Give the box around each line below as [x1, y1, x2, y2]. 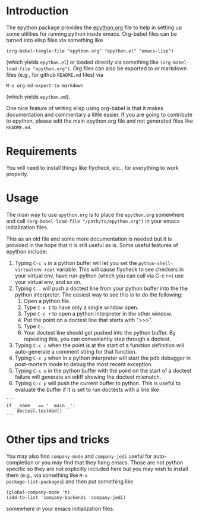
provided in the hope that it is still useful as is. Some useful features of [6, 241, 178, 248]
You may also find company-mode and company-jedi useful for [6, 453, 153, 460]
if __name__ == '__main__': [6, 402, 76, 408]
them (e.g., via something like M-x [6, 472, 88, 479]
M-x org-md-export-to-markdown [6, 82, 84, 89]
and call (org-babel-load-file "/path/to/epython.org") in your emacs [6, 217, 180, 224]
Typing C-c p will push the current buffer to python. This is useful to [14, 379, 181, 386]
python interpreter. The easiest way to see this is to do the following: [14, 291, 183, 298]
